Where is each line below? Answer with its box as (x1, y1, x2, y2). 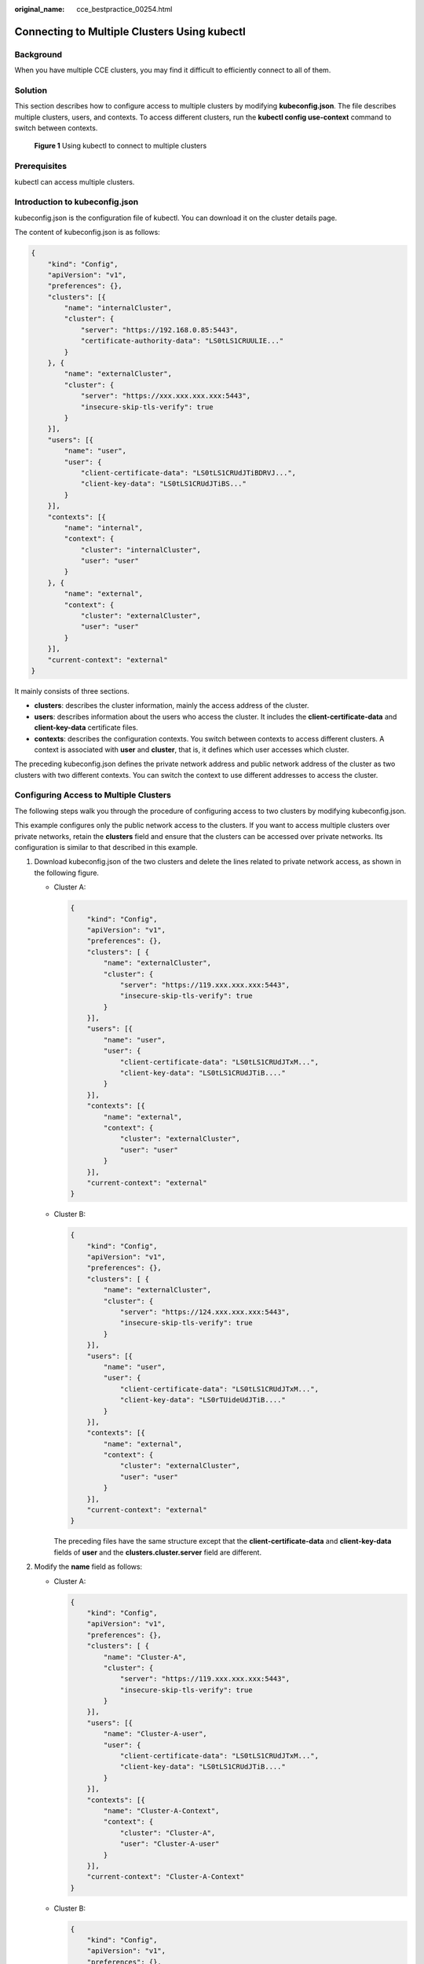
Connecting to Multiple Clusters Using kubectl (14, 24, 247, 38)
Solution (14, 85, 48, 96)
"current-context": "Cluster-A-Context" (86, 1872, 245, 1882)
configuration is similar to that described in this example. (14, 843, 198, 852)
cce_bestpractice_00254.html (76, 5, 173, 13)
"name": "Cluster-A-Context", (103, 1807, 220, 1815)
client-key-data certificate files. (34, 723, 139, 732)
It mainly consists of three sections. (14, 686, 130, 695)
